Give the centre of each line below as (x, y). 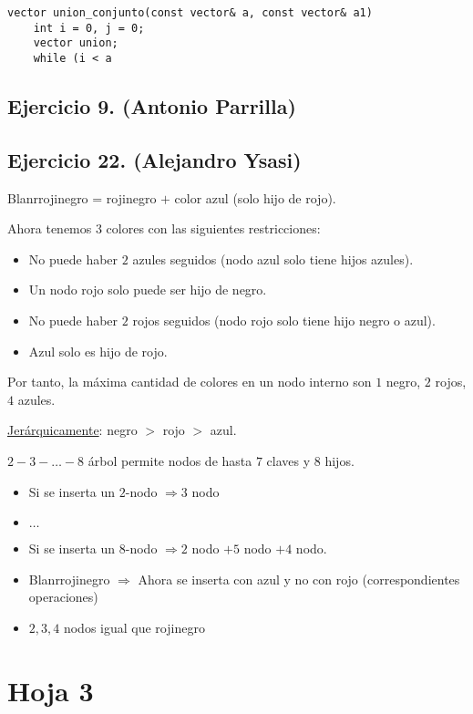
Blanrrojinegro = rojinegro (82, 197)
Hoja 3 (51, 690)
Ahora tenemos (50, 228)
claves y (288, 460)
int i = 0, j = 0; (89, 28)
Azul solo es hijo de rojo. (98, 351)
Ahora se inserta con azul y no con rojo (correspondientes (299, 579)
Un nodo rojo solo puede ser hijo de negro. (148, 290)
